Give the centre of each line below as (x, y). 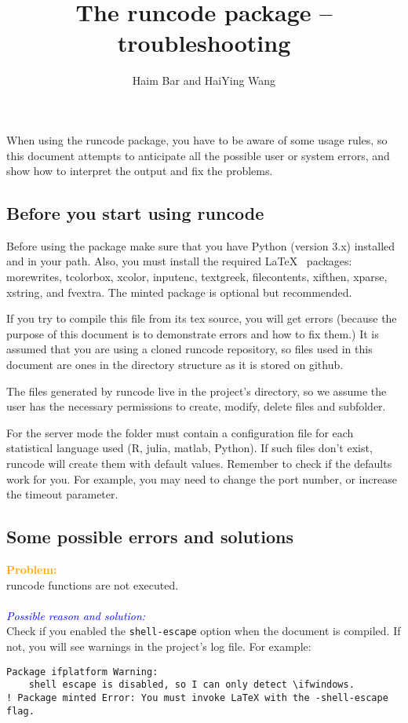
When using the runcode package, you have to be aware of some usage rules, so (197, 139)
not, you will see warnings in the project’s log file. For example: (159, 646)
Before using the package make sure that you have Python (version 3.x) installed (201, 245)
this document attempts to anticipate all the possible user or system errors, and (198, 155)
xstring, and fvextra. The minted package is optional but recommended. (179, 292)
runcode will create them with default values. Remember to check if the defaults (199, 464)
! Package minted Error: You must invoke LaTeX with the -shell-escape (197, 697)
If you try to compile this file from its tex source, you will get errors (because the (202, 318)
